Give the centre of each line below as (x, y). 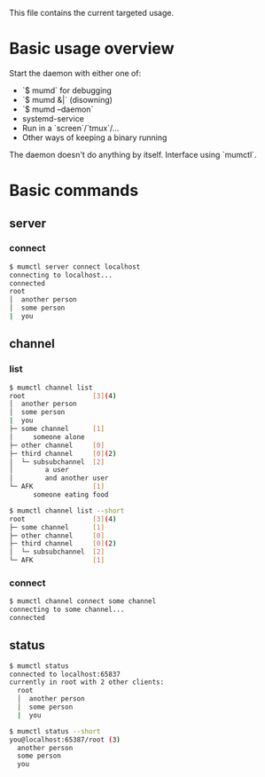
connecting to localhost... (61, 275)
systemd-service (53, 118)
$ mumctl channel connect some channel (83, 601)
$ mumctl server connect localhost (75, 267)
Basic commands (74, 191)
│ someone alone (47, 437)
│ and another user (59, 478)
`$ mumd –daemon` (58, 109)
